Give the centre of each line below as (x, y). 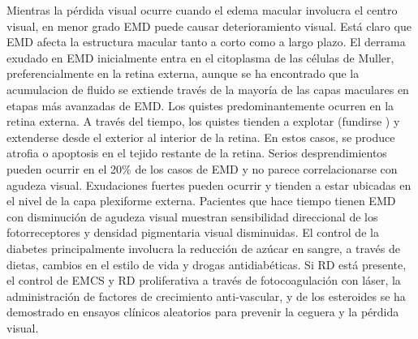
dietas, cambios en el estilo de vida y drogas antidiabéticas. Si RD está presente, (207, 264)
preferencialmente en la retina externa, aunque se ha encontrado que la (183, 73)
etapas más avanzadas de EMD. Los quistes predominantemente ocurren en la (200, 105)
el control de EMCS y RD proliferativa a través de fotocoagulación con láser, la (204, 280)
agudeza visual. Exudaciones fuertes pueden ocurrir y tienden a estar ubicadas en (209, 185)
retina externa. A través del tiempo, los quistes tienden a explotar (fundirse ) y (203, 121)
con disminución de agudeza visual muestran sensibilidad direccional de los (192, 216)
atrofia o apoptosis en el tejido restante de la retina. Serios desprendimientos (197, 153)
